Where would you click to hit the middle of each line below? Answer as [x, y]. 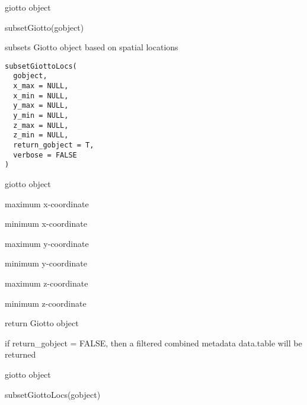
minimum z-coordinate [46, 303]
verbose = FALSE [45, 155]
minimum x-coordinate [46, 224]
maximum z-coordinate [47, 283]
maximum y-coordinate [47, 243]
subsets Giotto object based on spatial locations [92, 47]
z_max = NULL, [41, 125]
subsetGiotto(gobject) [44, 27]
